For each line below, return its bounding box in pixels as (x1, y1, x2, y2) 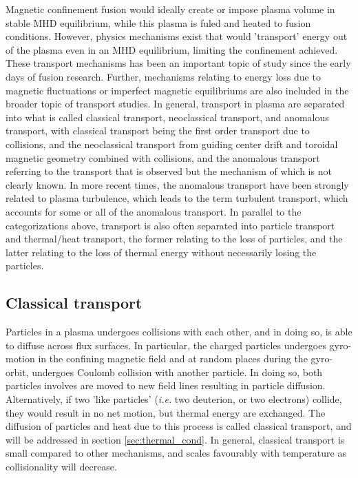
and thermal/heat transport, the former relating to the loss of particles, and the (6, 231, 343, 246)
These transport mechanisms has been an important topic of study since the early (6, 56, 351, 70)
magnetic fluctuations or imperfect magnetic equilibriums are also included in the (6, 83, 349, 97)
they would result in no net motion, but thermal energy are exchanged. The (6, 405, 326, 419)
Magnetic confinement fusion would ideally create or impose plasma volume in (6, 2, 335, 16)
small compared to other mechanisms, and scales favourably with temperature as (6, 446, 346, 460)
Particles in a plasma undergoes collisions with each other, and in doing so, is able (6, 324, 352, 339)
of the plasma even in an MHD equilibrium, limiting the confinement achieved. (6, 42, 338, 56)
